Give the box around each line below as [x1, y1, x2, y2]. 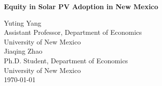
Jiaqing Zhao [4, 46, 43, 56]
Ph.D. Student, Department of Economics [4, 55, 128, 65]
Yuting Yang [4, 17, 42, 28]
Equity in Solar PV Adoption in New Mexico [4, 1, 159, 11]
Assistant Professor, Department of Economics [4, 27, 142, 37]
